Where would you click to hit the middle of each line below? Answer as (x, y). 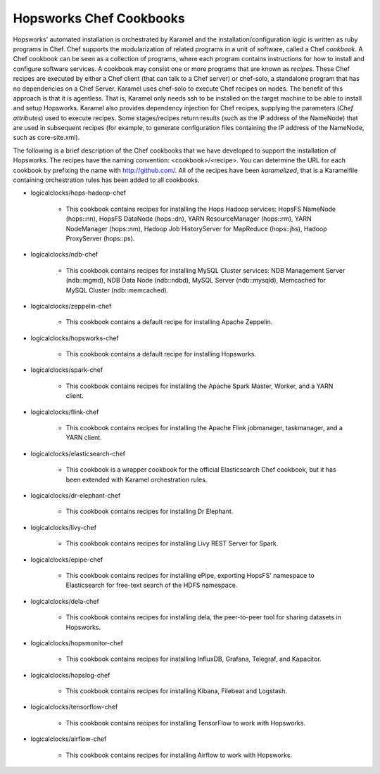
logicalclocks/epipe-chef (67, 560)
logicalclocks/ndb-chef (64, 254)
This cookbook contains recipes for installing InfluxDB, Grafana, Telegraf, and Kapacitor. (194, 659)
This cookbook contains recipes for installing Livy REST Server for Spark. (172, 543)
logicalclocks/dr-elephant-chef (76, 495)
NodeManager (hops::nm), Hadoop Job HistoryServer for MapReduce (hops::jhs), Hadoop (196, 228)
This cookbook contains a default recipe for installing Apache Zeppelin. (169, 322)
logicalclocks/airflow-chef (69, 739)
